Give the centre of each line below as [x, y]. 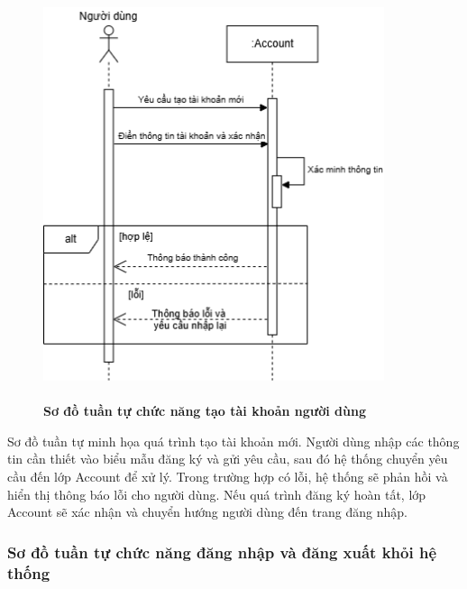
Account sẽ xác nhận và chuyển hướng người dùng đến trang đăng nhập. [207, 512]
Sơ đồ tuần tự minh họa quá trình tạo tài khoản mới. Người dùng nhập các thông [233, 441]
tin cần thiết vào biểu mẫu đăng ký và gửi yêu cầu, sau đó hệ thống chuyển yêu [228, 459]
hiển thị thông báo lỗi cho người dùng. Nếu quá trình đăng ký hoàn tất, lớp [217, 494]
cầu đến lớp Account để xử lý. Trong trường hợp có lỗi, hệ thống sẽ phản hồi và [228, 476]
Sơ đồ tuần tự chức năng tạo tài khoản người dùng [205, 411]
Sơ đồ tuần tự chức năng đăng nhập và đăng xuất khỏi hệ [222, 552]
